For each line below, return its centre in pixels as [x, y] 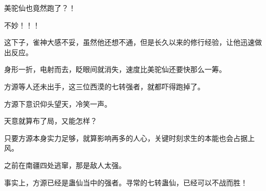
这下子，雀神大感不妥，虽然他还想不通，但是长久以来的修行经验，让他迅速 [129, 42]
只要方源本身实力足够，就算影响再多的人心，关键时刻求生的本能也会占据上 [129, 138]
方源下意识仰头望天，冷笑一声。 [58, 103]
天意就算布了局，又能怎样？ [51, 121]
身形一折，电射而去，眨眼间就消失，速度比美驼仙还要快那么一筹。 [115, 69]
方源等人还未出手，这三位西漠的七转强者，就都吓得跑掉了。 [104, 86]
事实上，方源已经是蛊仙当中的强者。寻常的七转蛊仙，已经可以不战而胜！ [126, 182]
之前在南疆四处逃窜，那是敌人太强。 [65, 165]
